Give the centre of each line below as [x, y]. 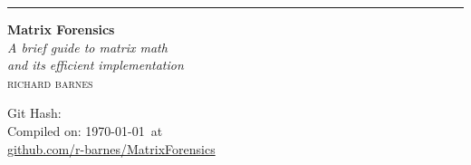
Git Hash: [34, 113]
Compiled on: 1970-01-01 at [85, 130]
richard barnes [50, 82]
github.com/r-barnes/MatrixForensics [111, 148]
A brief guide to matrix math [87, 47]
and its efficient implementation [96, 65]
